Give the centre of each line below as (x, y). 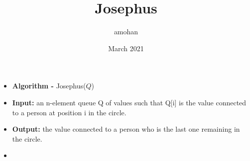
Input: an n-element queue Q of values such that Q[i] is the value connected (129, 102)
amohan (126, 32)
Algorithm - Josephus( (49, 86)
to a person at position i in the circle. (69, 112)
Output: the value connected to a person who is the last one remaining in (126, 129)
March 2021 (126, 48)
